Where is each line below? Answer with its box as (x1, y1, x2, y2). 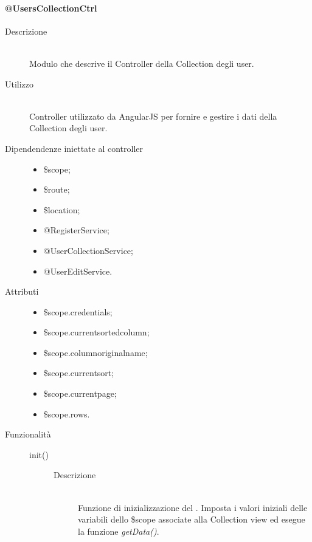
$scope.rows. (43, 407, 90, 420)
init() (29, 448, 49, 461)
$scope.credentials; (43, 305, 113, 318)
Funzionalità (5, 428, 51, 441)
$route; (43, 183, 70, 196)
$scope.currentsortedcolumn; (43, 326, 150, 338)
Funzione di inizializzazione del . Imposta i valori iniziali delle (78, 501, 308, 513)
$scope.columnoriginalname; (43, 346, 148, 358)
